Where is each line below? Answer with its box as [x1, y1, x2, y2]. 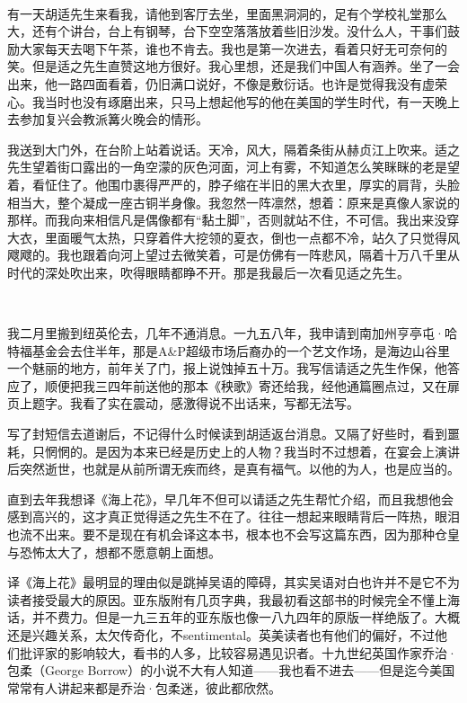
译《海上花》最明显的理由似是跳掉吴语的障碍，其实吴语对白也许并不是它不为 [7, 573, 460, 592]
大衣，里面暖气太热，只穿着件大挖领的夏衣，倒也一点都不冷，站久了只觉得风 [7, 227, 460, 246]
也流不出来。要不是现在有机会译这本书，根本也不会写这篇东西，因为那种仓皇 [7, 525, 460, 544]
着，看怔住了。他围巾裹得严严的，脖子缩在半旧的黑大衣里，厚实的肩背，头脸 [7, 174, 460, 193]
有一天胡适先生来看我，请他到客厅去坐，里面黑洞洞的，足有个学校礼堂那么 [7, 4, 447, 22]
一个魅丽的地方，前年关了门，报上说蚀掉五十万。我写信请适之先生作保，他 [7, 359, 447, 378]
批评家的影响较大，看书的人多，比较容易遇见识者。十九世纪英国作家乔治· [19, 643, 457, 662]
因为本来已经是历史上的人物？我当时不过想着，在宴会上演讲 [107, 441, 460, 460]
